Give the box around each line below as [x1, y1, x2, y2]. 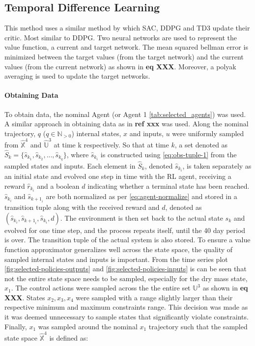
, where [66, 149, 89, 159]
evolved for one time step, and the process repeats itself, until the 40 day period [4, 225, 246, 235]
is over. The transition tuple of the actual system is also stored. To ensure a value [4, 234, 251, 245]
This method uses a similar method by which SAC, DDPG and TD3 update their [4, 23, 250, 33]
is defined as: [49, 332, 88, 343]
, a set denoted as [174, 140, 228, 150]
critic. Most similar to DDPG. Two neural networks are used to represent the [4, 32, 237, 42]
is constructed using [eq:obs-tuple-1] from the [100, 149, 237, 159]
